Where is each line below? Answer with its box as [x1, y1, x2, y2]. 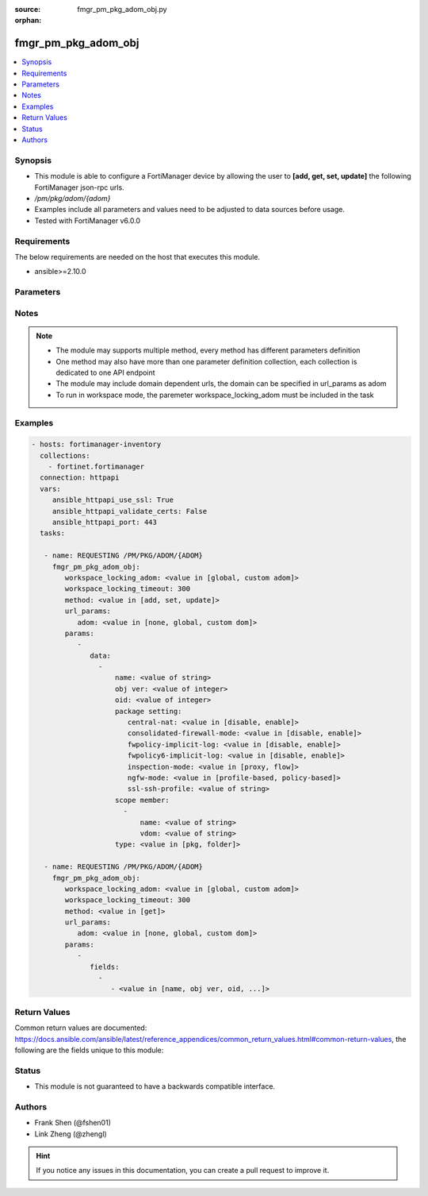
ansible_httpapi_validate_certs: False [52, 507, 208, 515]
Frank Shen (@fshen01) [34, 1118, 111, 1128]
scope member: [115, 795, 170, 804]
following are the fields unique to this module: [14, 1045, 164, 1055]
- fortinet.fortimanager [48, 462, 145, 472]
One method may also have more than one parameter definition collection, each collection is [55, 357, 357, 366]
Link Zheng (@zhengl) [34, 1128, 107, 1139]
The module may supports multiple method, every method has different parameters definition [55, 345, 361, 355]
